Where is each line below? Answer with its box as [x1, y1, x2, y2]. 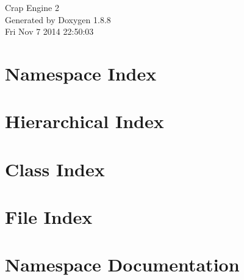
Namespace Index [5, 60, 157, 85]
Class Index [5, 156, 105, 181]
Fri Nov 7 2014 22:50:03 [5, 25, 94, 38]
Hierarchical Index [5, 109, 164, 134]
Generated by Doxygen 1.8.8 [5, 13, 111, 26]
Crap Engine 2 [5, 1, 59, 13]
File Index [5, 204, 93, 229]
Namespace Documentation [5, 252, 240, 277]
